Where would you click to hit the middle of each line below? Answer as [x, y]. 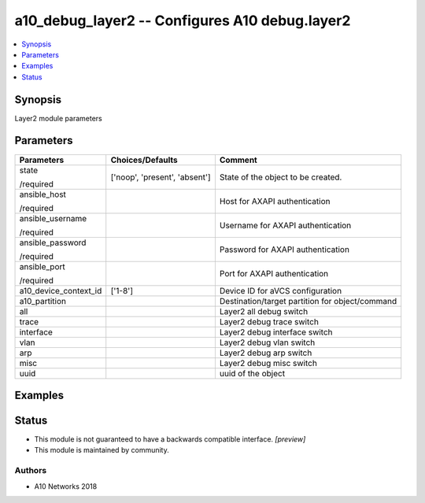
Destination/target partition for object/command [308, 301]
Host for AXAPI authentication [275, 201]
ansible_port [42, 266]
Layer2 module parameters [58, 118]
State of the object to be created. [281, 177]
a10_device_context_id [61, 290]
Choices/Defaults [144, 160]
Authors [31, 471]
